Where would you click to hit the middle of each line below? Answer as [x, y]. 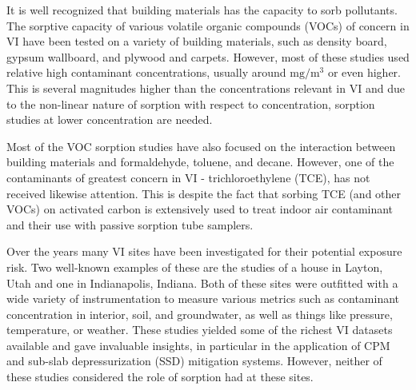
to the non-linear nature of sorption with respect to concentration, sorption [191, 103]
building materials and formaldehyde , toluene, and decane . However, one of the [200, 162]
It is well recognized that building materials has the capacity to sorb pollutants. [202, 10]
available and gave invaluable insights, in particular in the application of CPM [198, 345]
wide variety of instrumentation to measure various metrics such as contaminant [203, 298]
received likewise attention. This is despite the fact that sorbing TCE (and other [204, 193]
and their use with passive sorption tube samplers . [130, 224]
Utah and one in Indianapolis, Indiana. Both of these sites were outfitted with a [202, 283]
